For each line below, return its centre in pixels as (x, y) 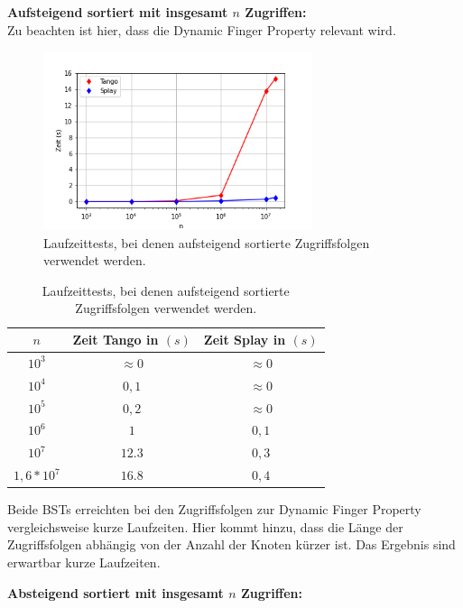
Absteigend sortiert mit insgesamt (116, 592)
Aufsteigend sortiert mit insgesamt (118, 12)
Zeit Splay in (245, 340)
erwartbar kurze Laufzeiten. (84, 562)
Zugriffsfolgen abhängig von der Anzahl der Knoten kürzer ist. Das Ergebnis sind (231, 544)
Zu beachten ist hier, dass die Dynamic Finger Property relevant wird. (202, 29)
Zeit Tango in (116, 340)
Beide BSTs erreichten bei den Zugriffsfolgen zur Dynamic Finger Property (214, 509)
